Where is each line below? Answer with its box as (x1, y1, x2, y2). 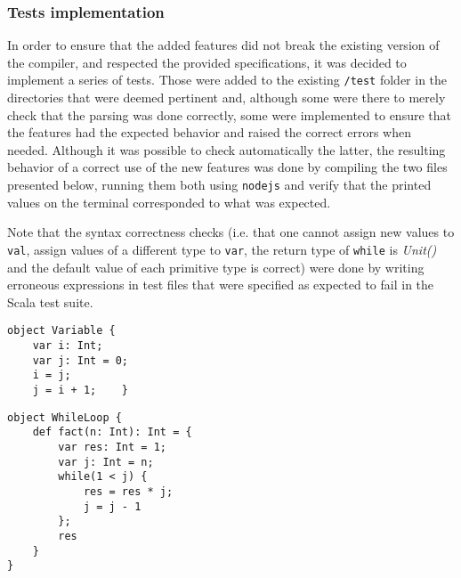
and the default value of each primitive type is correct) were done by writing (7, 257, 425, 276)
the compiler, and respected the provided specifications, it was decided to (7, 53, 407, 71)
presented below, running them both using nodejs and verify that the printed (7, 175, 432, 194)
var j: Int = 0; (32, 354, 129, 367)
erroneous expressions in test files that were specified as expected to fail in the (7, 275, 434, 294)
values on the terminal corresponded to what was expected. (7, 192, 331, 211)
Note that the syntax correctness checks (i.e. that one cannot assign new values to (7, 223, 455, 241)
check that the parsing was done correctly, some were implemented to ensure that (7, 105, 451, 124)
